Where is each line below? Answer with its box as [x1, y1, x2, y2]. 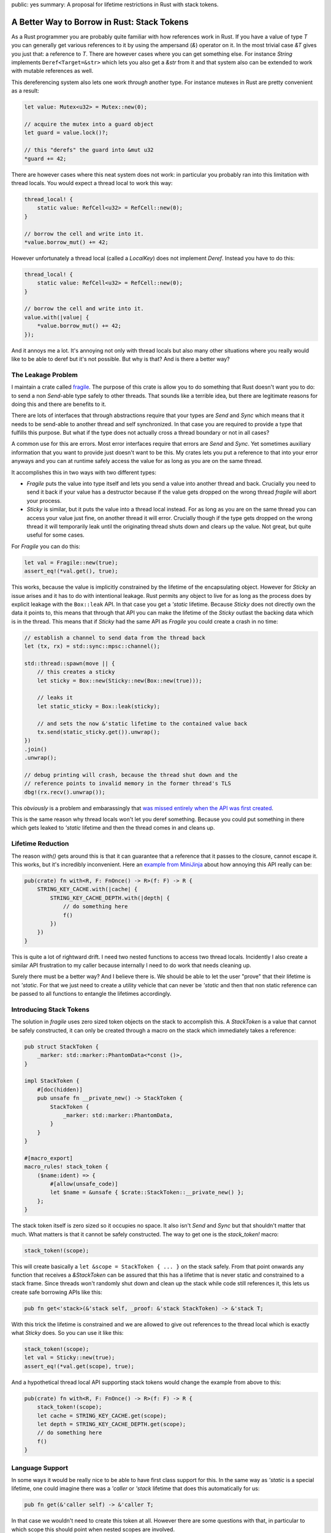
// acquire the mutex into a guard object [24, 121, 154, 128]
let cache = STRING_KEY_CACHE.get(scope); [37, 1412, 167, 1419]
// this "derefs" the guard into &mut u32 [24, 147, 154, 153]
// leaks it [37, 694, 74, 702]
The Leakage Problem [11, 370, 78, 379]
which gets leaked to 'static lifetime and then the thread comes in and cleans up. [11, 824, 215, 831]
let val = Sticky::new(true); [24, 1354, 115, 1361]
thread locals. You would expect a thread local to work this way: [11, 179, 173, 186]
